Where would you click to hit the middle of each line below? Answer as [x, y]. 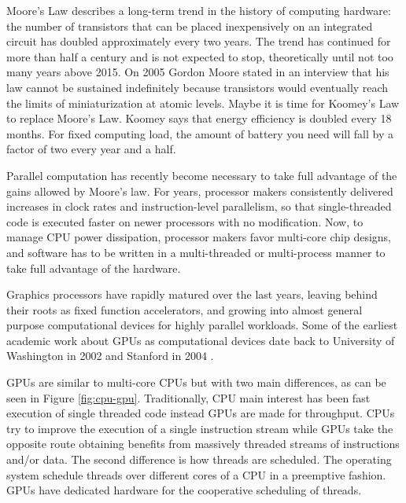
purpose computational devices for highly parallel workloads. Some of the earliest [202, 325]
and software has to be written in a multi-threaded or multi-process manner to [196, 252]
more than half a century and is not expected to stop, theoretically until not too [200, 56]
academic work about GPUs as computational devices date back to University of [201, 340]
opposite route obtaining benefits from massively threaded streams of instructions [203, 444]
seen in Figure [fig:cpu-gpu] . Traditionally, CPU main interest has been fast [188, 397]
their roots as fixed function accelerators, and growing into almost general [185, 309]
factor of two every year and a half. [91, 149]
